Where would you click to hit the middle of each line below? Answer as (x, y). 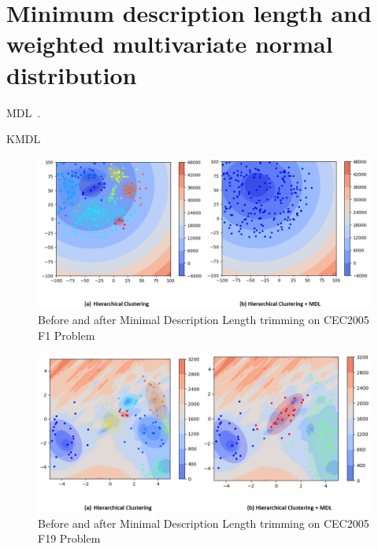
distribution (72, 74)
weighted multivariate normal (170, 44)
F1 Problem (67, 335)
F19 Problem (69, 538)
